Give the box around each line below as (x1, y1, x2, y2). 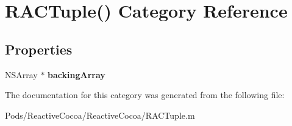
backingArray (48, 68, 105, 81)
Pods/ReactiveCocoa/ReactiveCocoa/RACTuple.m (5, 108, 195, 121)
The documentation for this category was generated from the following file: (5, 88, 285, 101)
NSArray (5, 68, 38, 81)
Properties (5, 39, 73, 58)
